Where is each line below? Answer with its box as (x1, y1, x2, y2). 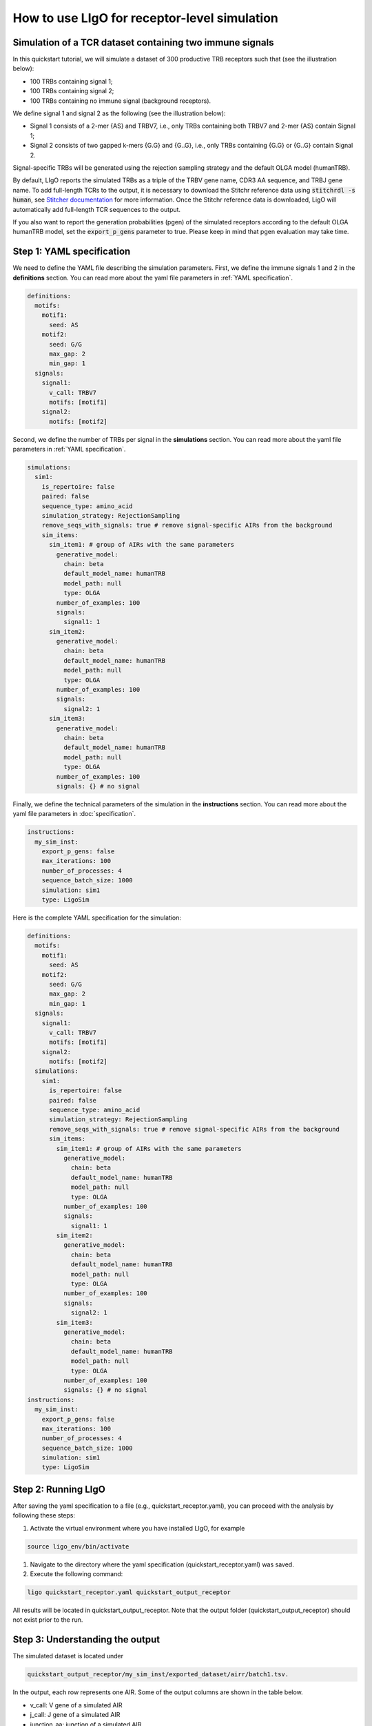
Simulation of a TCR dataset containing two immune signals (12, 37, 274, 48)
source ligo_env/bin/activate (27, 1542, 130, 1550)
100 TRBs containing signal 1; (30, 77, 113, 86)
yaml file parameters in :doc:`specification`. (12, 810, 136, 818)
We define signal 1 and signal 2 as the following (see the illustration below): (12, 109, 226, 117)
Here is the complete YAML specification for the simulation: (12, 913, 182, 922)
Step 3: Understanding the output (12, 1633, 161, 1646)
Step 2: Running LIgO (12, 1483, 106, 1495)
